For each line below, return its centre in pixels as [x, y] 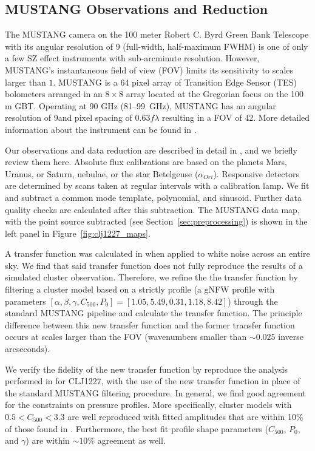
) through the [253, 301]
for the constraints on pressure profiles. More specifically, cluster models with [148, 405]
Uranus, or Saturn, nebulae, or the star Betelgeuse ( [102, 173]
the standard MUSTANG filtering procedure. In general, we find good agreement [155, 392]
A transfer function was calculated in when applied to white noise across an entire [157, 253]
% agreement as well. [127, 440]
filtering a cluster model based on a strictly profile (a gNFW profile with [140, 289]
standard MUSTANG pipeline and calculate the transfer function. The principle [154, 313]
